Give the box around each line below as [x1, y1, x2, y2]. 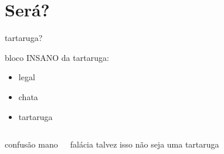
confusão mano [5, 138, 58, 150]
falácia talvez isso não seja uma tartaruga [70, 138, 219, 150]
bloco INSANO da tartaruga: [5, 51, 109, 63]
